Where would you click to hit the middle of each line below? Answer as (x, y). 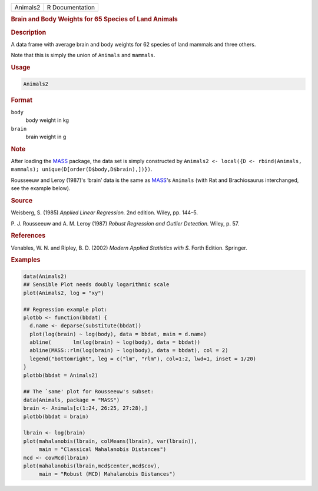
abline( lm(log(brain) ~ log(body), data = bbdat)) (115, 342)
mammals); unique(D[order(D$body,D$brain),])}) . (82, 169)
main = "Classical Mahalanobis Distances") (102, 449)
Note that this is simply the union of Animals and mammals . (83, 55)
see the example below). (41, 188)
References (28, 235)
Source (22, 200)
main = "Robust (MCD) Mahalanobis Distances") (107, 474)
